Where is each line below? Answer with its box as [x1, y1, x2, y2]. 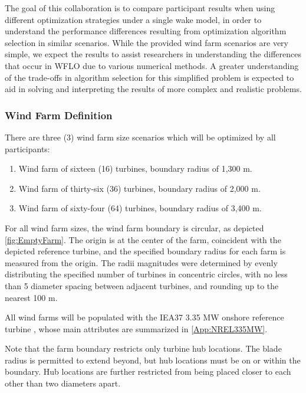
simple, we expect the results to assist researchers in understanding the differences [5, 48, 301, 60]
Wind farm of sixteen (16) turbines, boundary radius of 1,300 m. [18, 162, 252, 175]
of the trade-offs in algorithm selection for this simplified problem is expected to [5, 71, 294, 83]
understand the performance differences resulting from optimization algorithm [5, 25, 287, 37]
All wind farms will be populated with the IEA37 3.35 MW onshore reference [5, 311, 284, 323]
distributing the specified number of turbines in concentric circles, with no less [5, 268, 288, 280]
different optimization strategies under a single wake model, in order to [5, 13, 262, 25]
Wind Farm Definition [5, 107, 113, 122]
